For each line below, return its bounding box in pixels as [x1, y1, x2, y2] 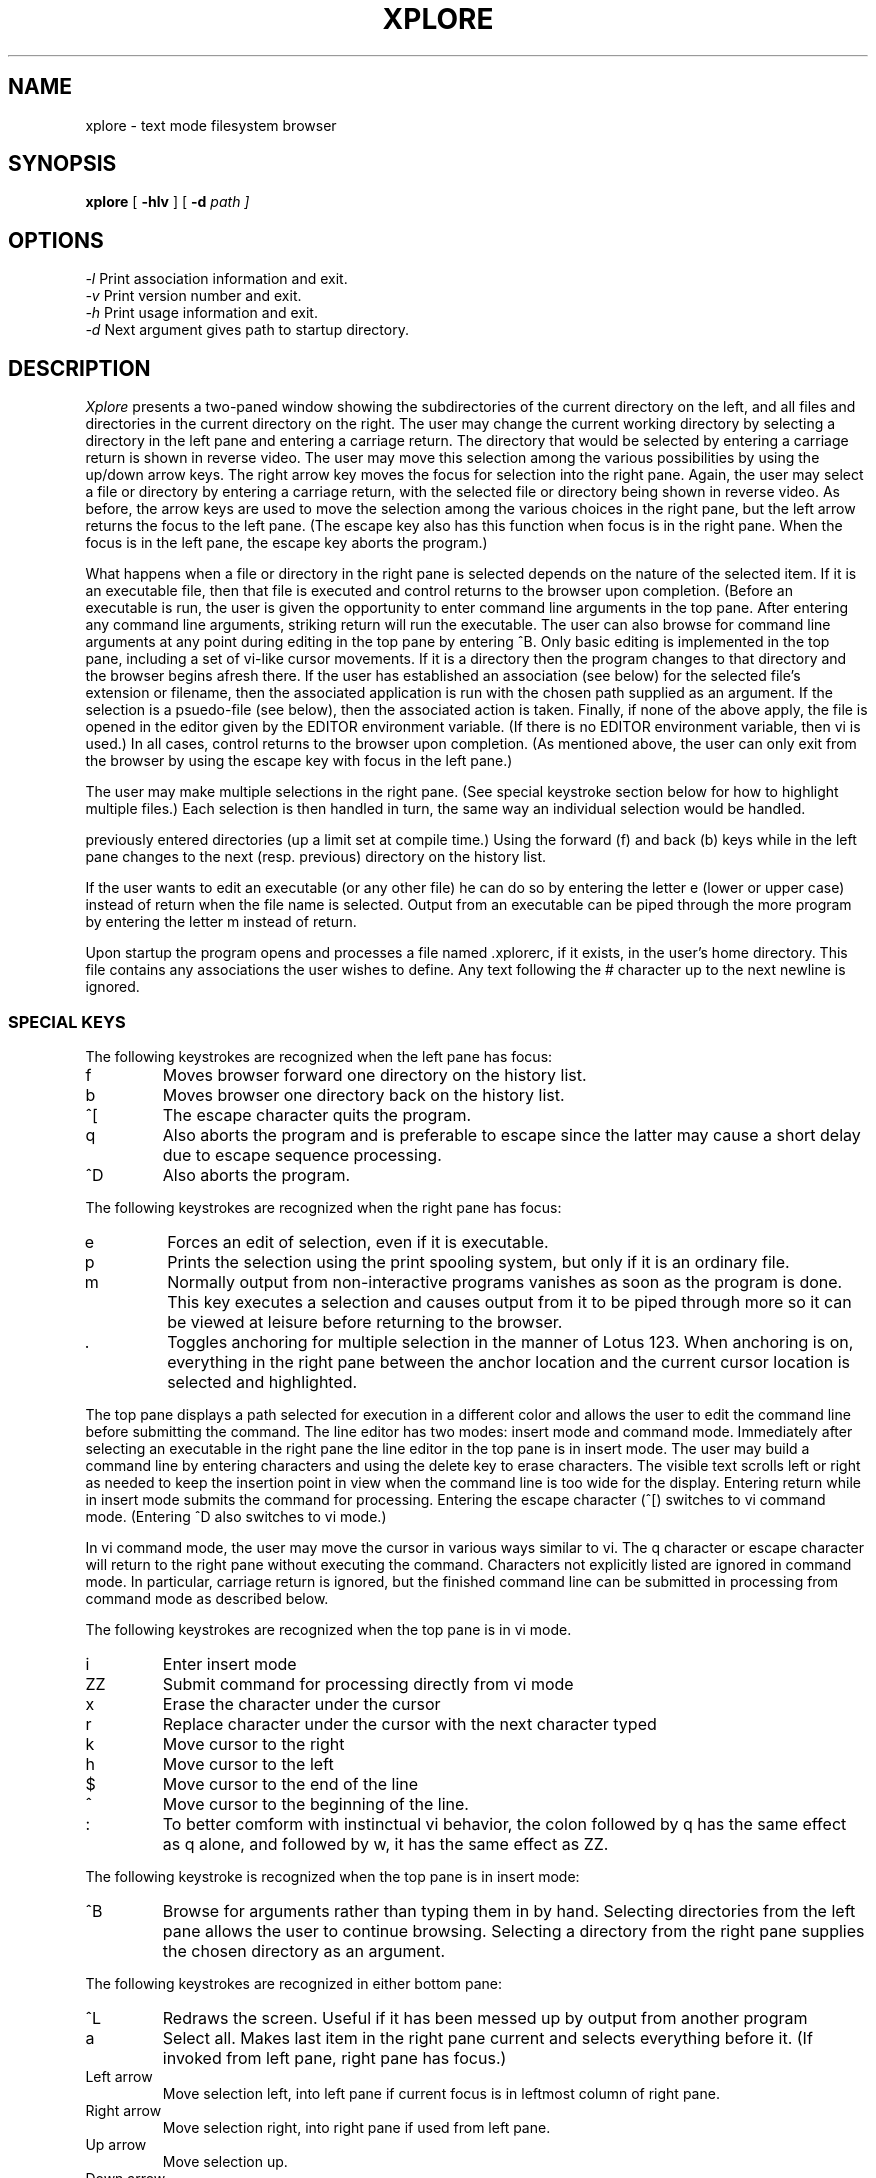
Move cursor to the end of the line [162, 1773, 419, 1794]
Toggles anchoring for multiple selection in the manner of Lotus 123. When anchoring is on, [167, 1331, 854, 1352]
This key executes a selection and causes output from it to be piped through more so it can [167, 1291, 852, 1312]
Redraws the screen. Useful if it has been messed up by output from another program [162, 2007, 808, 2028]
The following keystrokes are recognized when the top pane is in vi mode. [85, 1620, 572, 1638]
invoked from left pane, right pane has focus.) [162, 2047, 507, 2068]
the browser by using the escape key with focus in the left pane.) [85, 752, 513, 770]
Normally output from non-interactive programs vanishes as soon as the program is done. [167, 1271, 843, 1292]
